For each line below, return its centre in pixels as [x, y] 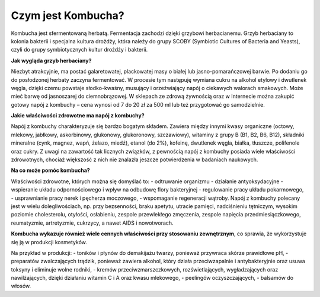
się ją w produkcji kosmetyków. [49, 242]
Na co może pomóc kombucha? [50, 170]
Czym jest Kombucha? [68, 15]
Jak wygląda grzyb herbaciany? [51, 60]
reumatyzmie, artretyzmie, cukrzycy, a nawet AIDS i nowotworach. [92, 223]
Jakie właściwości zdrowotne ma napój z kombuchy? [78, 116]
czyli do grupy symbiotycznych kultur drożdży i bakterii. [79, 50]
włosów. [21, 286]
